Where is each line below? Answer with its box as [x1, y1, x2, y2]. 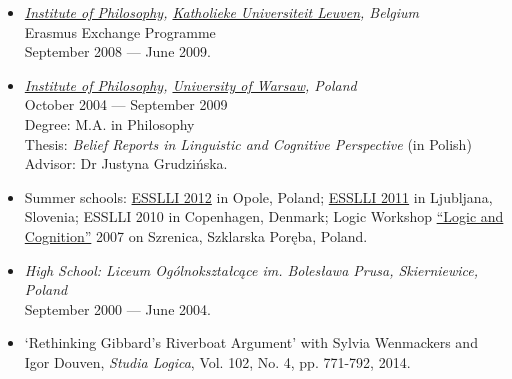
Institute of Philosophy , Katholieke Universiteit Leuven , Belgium [24, 2, 419, 22]
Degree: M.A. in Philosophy [24, 113, 195, 134]
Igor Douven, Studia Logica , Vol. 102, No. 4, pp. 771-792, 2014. [24, 351, 411, 372]
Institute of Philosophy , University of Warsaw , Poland [24, 74, 357, 95]
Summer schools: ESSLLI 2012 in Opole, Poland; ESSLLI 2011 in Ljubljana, [24, 186, 493, 207]
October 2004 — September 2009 [24, 94, 228, 115]
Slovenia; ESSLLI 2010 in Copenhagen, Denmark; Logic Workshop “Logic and [24, 206, 504, 227]
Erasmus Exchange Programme [24, 21, 216, 42]
